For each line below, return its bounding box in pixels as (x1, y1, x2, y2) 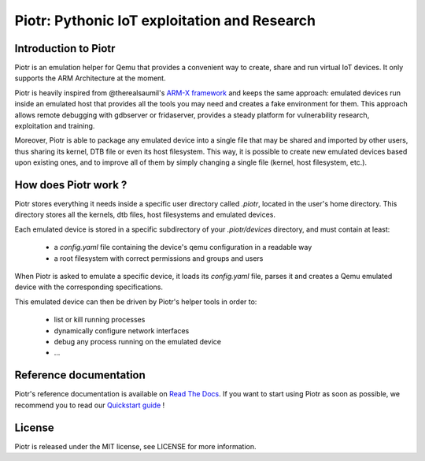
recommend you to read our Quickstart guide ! (14, 400, 165, 410)
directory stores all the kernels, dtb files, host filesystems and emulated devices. (14, 210, 275, 220)
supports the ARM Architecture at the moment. (14, 73, 166, 83)
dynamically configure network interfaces (54, 325, 190, 335)
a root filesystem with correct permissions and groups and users (54, 253, 264, 263)
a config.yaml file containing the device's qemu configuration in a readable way (54, 243, 312, 252)
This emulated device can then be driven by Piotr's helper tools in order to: (14, 296, 257, 307)
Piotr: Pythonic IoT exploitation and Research (14, 12, 316, 29)
